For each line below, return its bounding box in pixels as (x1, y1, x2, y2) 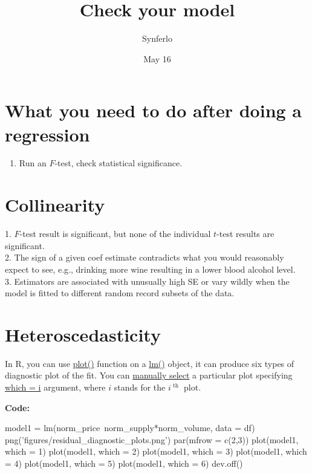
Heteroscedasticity (5, 322, 161, 346)
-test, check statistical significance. (54, 157, 183, 169)
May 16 (143, 52, 171, 65)
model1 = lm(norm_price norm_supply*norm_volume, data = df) (5, 421, 255, 434)
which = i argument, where (5, 381, 106, 394)
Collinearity (5, 192, 105, 217)
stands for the (114, 381, 166, 394)
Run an (19, 157, 47, 169)
